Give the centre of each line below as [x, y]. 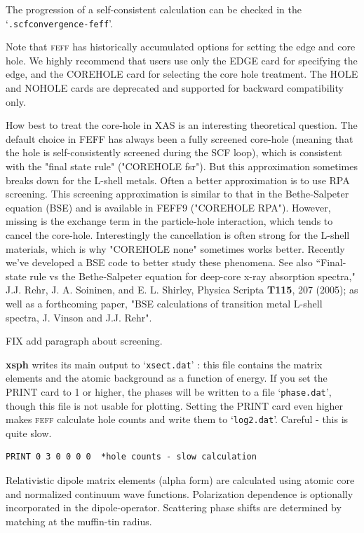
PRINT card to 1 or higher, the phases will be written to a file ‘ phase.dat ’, [169, 391]
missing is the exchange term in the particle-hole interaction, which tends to [169, 221]
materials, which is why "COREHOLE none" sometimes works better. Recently [175, 248]
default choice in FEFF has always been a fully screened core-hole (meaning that [180, 138]
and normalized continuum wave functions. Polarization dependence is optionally [180, 493]
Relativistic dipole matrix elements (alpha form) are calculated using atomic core [180, 480]
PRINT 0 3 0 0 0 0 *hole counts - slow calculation [131, 457]
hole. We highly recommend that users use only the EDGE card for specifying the [182, 60]
